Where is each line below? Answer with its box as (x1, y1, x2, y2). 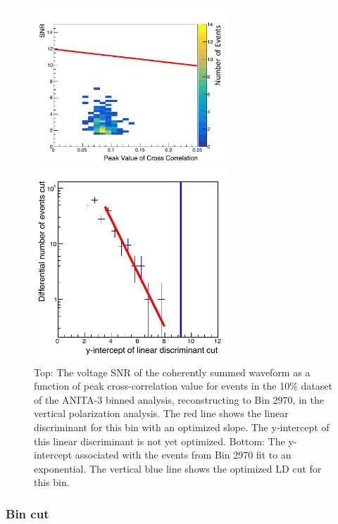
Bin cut (6, 504, 49, 522)
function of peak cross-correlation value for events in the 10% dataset (34, 378, 332, 393)
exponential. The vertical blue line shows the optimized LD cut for (34, 461, 322, 475)
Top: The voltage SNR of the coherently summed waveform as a (34, 364, 311, 379)
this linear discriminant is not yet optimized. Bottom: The (34, 433, 285, 448)
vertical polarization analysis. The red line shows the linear (34, 406, 289, 421)
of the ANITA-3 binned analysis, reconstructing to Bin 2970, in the (34, 392, 324, 407)
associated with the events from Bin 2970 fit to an (75, 447, 292, 462)
